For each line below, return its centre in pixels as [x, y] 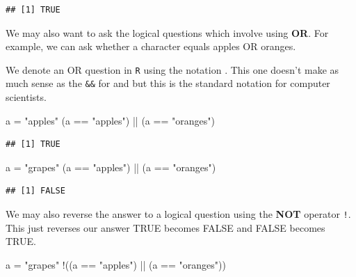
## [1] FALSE [35, 191]
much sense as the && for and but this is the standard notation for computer [168, 83]
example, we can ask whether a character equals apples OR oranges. [151, 46]
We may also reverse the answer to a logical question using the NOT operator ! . [178, 214]
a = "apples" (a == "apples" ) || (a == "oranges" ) [110, 120]
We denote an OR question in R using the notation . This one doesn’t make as [172, 69]
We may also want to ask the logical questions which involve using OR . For [167, 32]
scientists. [26, 97]
